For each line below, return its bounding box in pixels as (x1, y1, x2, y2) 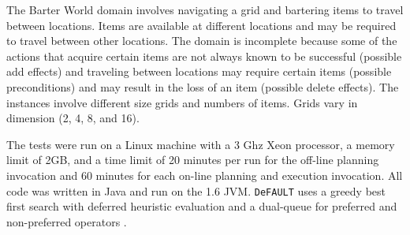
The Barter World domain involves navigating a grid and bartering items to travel (6, 2, 404, 17)
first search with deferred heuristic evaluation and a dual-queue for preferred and (6, 198, 397, 214)
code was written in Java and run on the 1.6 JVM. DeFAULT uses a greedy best (6, 182, 386, 199)
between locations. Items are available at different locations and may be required (6, 17, 397, 33)
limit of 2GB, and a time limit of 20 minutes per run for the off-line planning (6, 151, 379, 168)
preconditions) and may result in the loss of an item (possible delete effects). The (6, 78, 399, 95)
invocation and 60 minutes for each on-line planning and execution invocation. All (6, 166, 403, 183)
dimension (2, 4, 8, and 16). (6, 110, 140, 126)
